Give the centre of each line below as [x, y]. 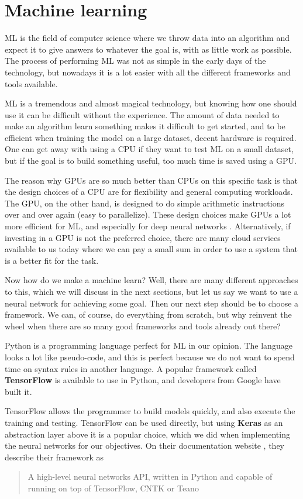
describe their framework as [54, 457]
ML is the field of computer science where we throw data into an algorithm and [147, 38]
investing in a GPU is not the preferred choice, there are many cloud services [143, 237]
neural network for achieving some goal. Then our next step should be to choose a [152, 303]
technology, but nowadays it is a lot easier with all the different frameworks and [148, 72]
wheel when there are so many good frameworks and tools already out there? [143, 326]
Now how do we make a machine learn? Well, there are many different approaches [151, 280]
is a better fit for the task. [52, 260]
